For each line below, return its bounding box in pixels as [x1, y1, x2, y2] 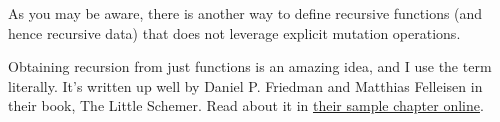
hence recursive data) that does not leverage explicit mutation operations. [8, 22, 461, 43]
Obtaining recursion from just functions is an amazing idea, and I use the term [8, 56, 492, 77]
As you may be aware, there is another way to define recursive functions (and [8, 3, 483, 23]
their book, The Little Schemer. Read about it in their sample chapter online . [8, 95, 484, 116]
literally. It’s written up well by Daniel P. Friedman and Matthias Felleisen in [8, 75, 483, 96]
